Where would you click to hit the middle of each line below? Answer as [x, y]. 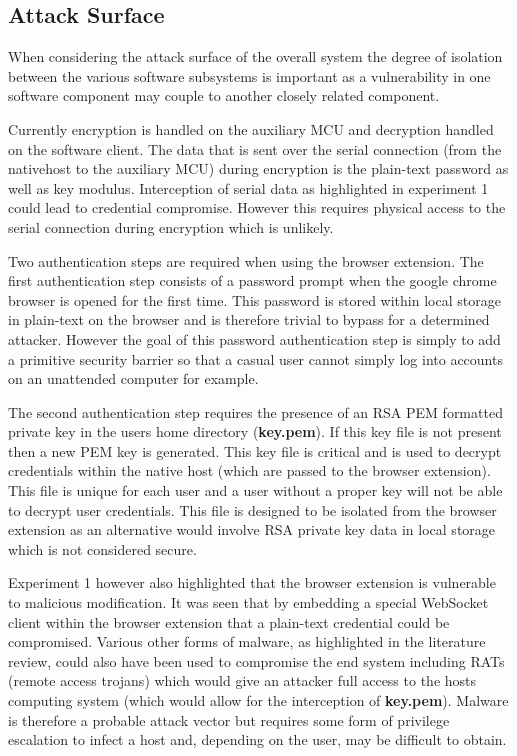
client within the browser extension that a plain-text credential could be [229, 621]
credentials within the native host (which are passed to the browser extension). [249, 470]
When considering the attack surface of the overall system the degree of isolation [255, 56]
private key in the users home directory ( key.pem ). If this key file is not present [255, 431]
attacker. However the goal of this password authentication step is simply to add [254, 338]
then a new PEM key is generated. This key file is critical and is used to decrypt [255, 450]
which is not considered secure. [102, 548]
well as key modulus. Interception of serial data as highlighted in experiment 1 [248, 187]
